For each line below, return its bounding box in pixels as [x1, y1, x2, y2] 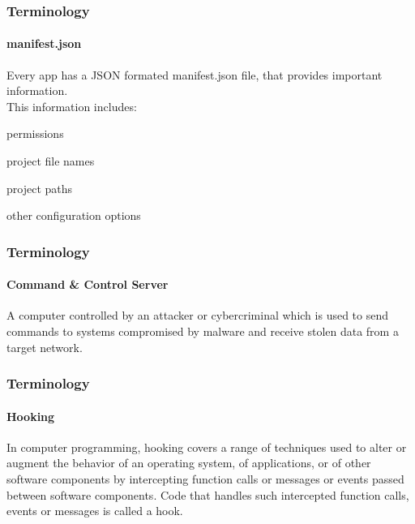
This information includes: [6, 97, 137, 114]
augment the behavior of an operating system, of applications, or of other [6, 454, 371, 471]
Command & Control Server [6, 276, 169, 293]
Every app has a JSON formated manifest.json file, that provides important [6, 66, 383, 83]
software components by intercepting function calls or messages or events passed [6, 470, 404, 487]
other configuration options [6, 207, 141, 224]
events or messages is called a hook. [6, 502, 183, 519]
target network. [6, 338, 83, 355]
